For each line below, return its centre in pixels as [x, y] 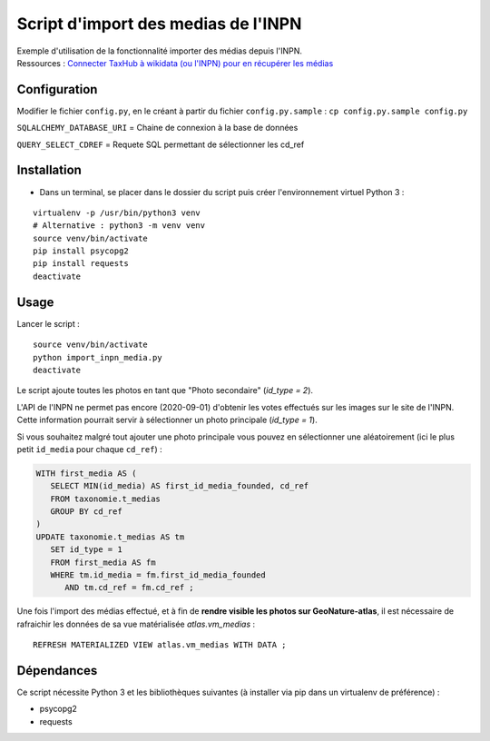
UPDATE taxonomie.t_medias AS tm [110, 537]
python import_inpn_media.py [98, 357]
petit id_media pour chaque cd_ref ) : [89, 449]
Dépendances [57, 671]
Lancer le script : [49, 323]
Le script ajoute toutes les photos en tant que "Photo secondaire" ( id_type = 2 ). [165, 390]
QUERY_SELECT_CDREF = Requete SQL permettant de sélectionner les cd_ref [161, 144]
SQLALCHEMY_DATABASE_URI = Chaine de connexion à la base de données [157, 128]
